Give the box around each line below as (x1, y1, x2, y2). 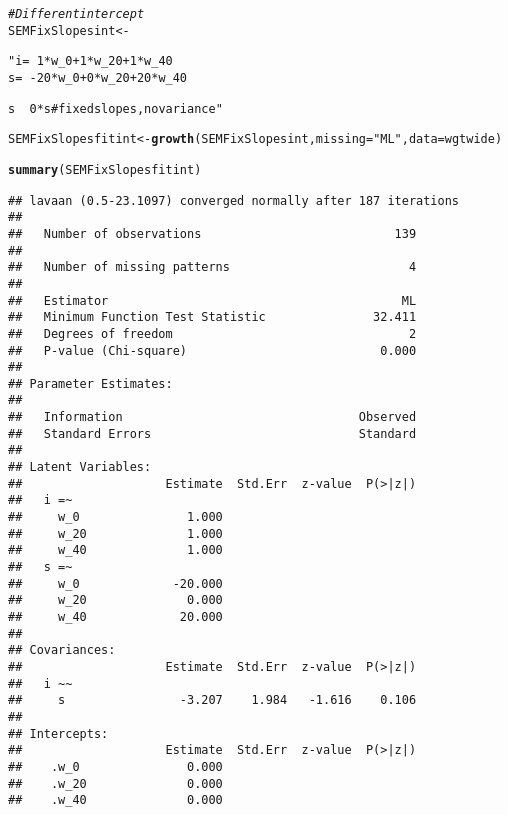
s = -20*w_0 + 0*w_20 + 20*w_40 (8, 70, 188, 85)
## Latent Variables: (8, 460, 152, 475)
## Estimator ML (8, 293, 417, 308)
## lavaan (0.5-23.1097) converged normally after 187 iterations (8, 193, 460, 208)
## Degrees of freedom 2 (8, 326, 417, 341)
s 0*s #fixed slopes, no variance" (8, 101, 223, 116)
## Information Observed (8, 410, 417, 425)
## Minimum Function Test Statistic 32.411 (8, 310, 417, 325)
